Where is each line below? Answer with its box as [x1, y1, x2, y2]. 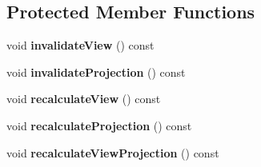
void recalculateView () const [6, 90, 161, 107]
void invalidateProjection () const [6, 63, 186, 80]
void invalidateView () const [6, 37, 155, 54]
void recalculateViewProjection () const [6, 144, 219, 161]
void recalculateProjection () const [6, 117, 192, 133]
